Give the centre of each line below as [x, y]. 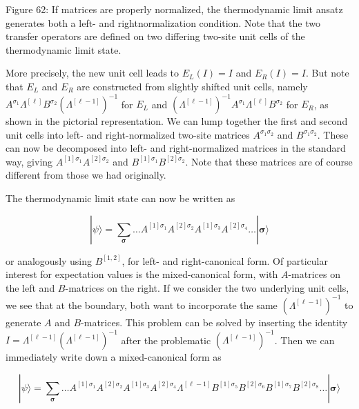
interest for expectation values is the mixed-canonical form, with [142, 274]
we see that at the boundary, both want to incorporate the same [142, 305]
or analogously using [49, 260]
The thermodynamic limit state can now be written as [120, 198]
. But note [327, 73]
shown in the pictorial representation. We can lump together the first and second [177, 121]
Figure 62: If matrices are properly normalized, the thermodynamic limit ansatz [174, 9]
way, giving [29, 161]
